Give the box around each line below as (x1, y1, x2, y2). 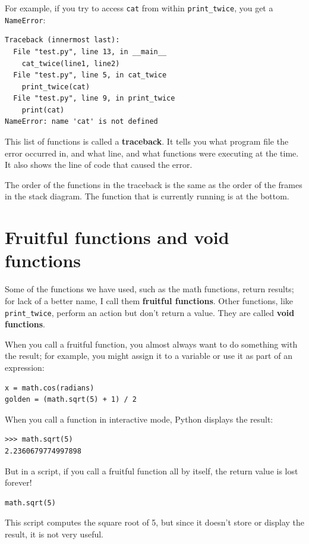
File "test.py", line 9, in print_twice (13, 94, 175, 103)
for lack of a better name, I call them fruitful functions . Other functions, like (5, 294, 294, 307)
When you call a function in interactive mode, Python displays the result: (5, 412, 273, 425)
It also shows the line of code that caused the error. (5, 158, 193, 171)
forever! (5, 476, 32, 489)
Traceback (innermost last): (5, 36, 120, 45)
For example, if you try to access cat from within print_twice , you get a (5, 2, 273, 14)
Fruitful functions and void (5, 225, 229, 249)
